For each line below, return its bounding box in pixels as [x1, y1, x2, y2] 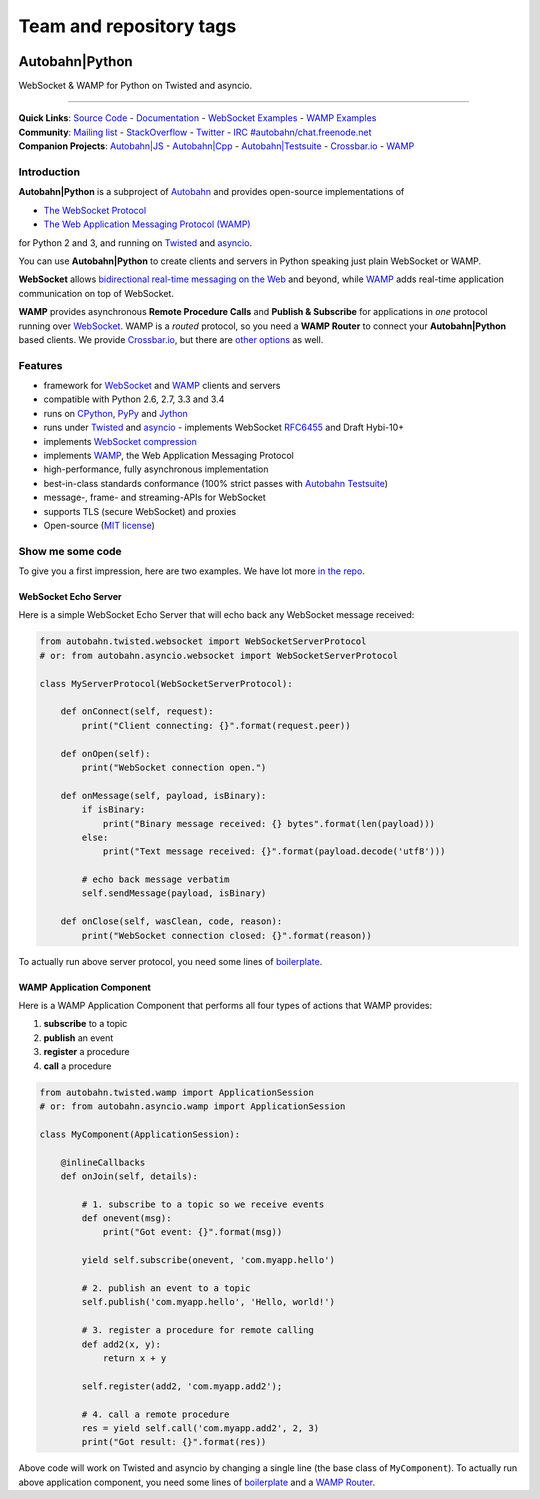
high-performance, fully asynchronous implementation [43, 463, 269, 475]
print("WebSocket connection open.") [81, 761, 267, 773]
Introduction [18, 165, 80, 179]
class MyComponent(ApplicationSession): [39, 1128, 240, 1140]
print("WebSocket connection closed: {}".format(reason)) [81, 930, 372, 941]
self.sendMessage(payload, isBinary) [81, 888, 267, 899]
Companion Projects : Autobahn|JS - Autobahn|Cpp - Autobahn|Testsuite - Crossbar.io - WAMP [18, 140, 415, 152]
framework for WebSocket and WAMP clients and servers [43, 380, 281, 392]
